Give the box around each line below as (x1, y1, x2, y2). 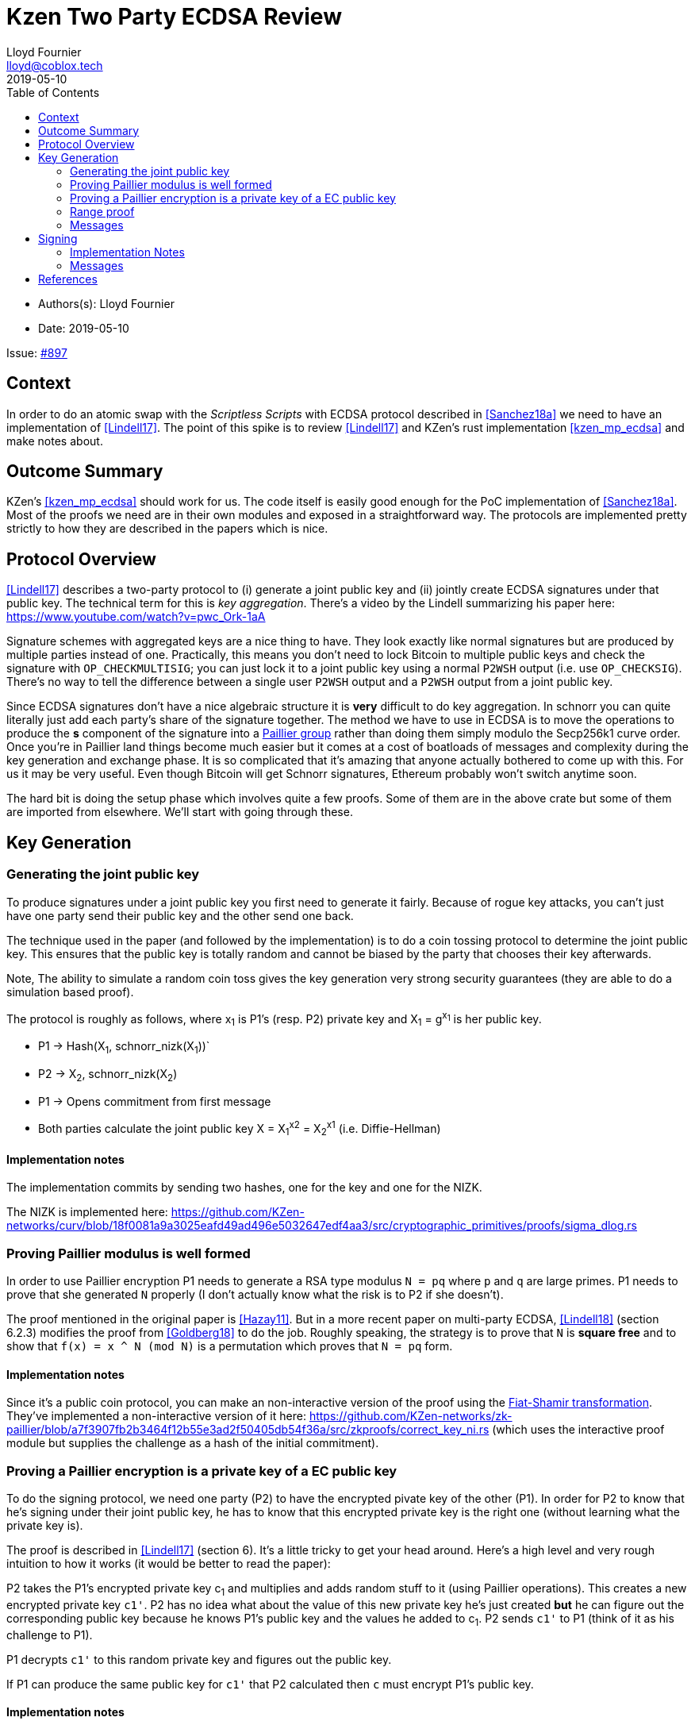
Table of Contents (6, 85, 100, 99)
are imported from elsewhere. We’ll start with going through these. (6, 805, 353, 819)
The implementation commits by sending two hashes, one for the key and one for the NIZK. (6, 1180, 482, 1195)
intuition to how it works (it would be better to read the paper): (6, 1556, 331, 1570)
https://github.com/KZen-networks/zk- (309, 1409, 513, 1423)
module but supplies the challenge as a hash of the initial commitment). (6, 1436, 379, 1450)
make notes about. (6, 433, 103, 448)
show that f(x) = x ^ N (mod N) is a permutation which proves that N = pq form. (6, 1338, 453, 1353)
